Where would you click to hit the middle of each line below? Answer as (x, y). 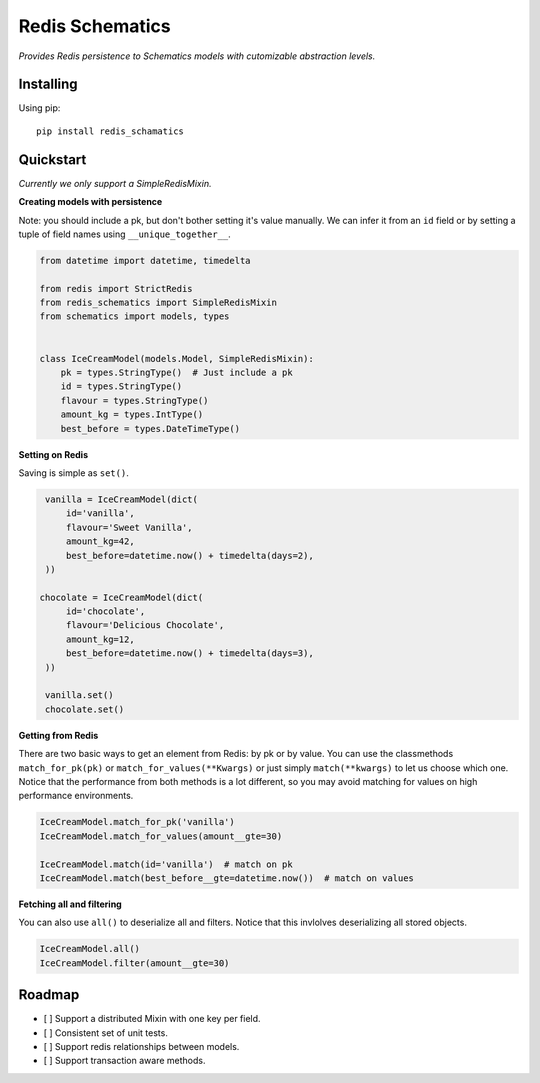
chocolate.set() (85, 709)
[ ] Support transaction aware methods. (124, 1061)
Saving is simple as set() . (73, 472)
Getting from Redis (58, 735)
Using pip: (39, 108)
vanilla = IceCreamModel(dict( (122, 499)
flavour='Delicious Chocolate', (145, 625)
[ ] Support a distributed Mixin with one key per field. (152, 1019)
